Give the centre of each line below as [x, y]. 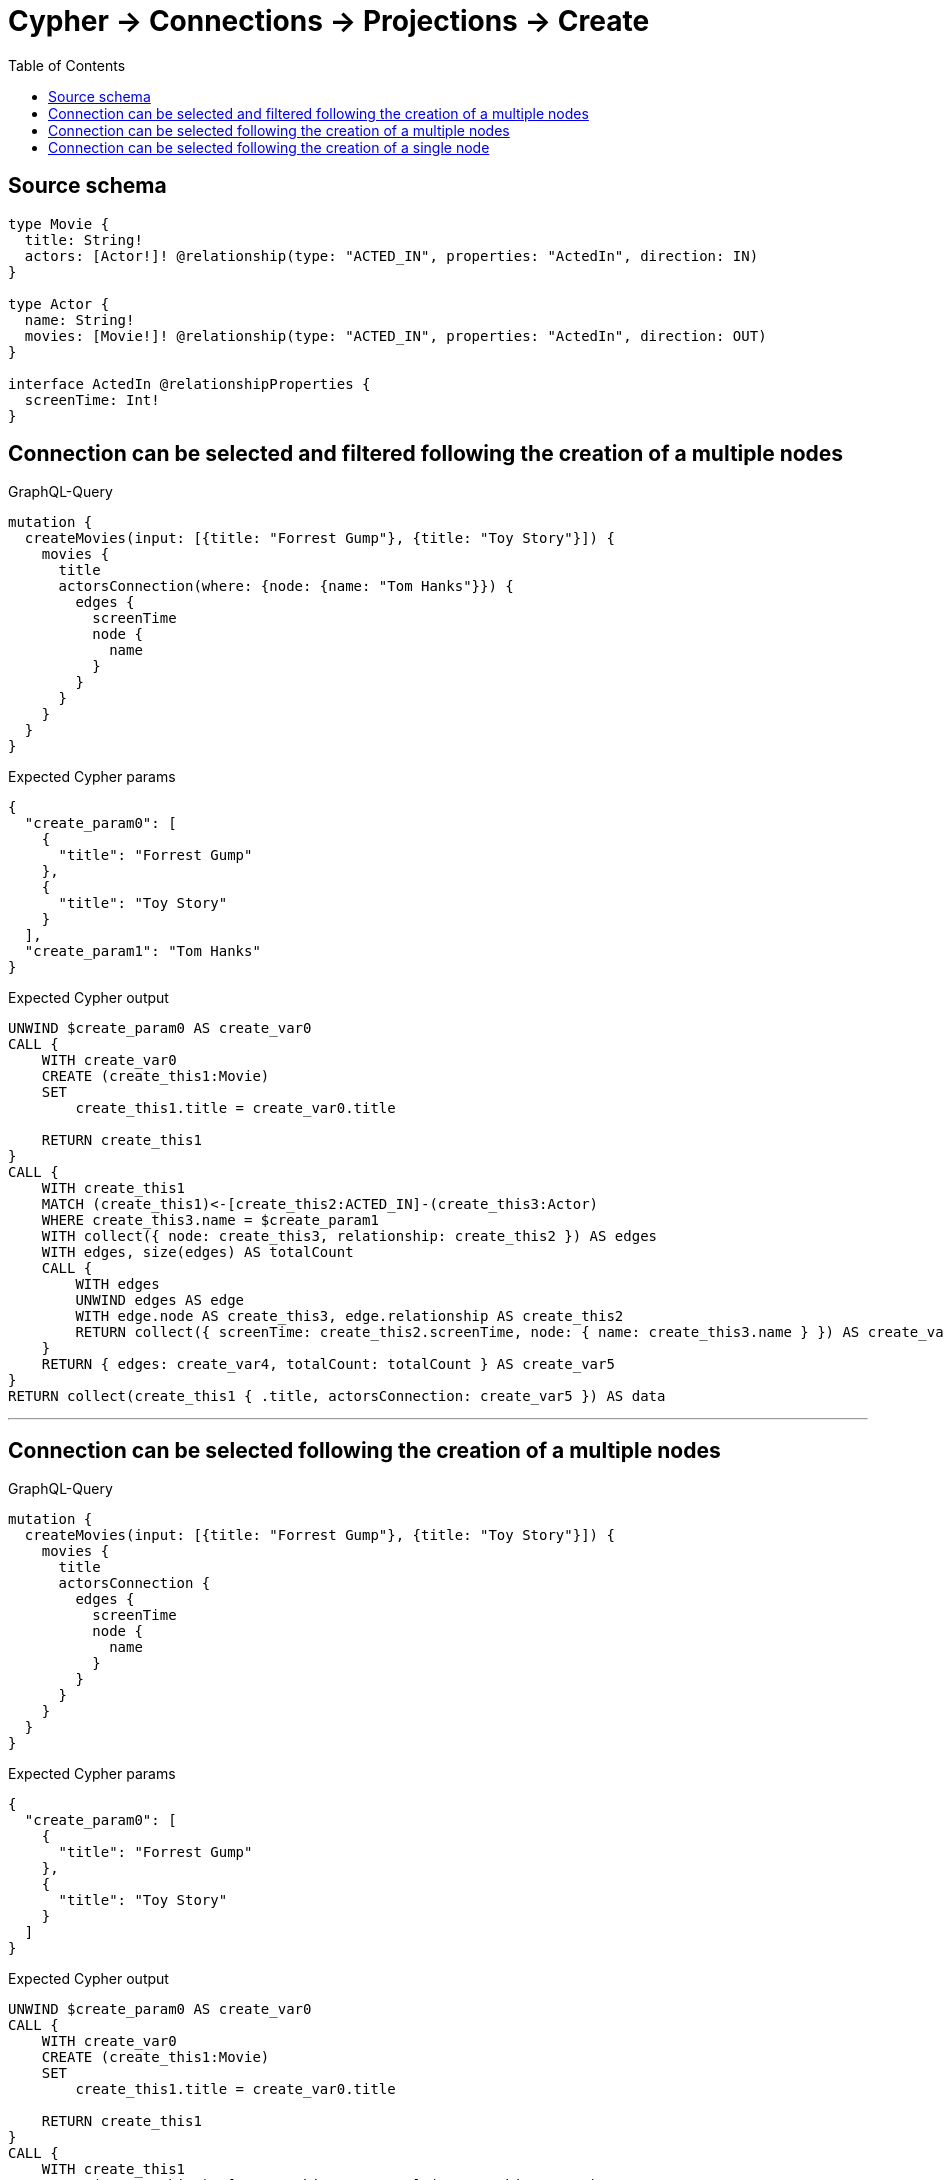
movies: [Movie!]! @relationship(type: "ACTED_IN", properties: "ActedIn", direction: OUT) [395, 335]
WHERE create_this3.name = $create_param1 [210, 1220]
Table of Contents [67, 65]
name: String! [79, 319]
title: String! [83, 239]
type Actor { [59, 303]
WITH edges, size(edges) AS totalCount [197, 1252]
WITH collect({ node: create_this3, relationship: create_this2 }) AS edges [349, 1236]
